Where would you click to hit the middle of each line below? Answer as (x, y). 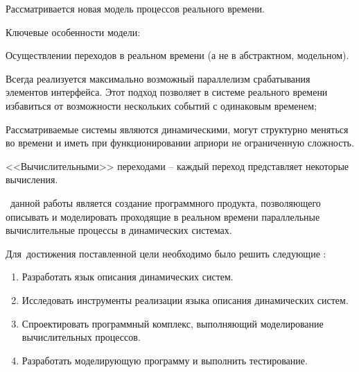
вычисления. (32, 179)
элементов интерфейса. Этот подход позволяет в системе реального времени (167, 92)
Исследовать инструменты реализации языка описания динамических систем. (185, 299)
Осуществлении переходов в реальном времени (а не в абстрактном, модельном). (177, 55)
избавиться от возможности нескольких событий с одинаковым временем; (161, 105)
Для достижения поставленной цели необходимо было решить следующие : (166, 253)
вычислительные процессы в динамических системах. (119, 230)
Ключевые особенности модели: (73, 32)
